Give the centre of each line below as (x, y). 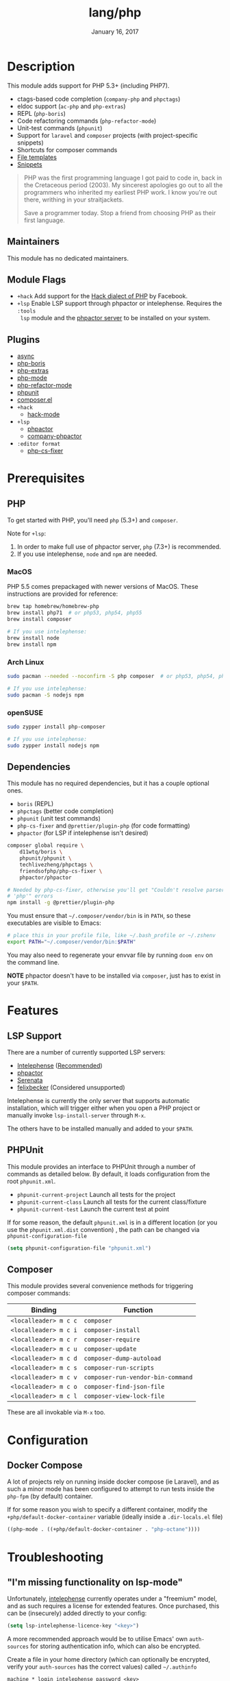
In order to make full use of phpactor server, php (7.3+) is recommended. (119, 547)
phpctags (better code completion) (65, 811)
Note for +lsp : (27, 533)
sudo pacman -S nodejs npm (46, 695)
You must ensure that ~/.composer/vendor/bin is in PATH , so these (99, 916)
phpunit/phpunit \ (46, 858)
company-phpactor (54, 436)
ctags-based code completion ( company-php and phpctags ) (99, 99)
